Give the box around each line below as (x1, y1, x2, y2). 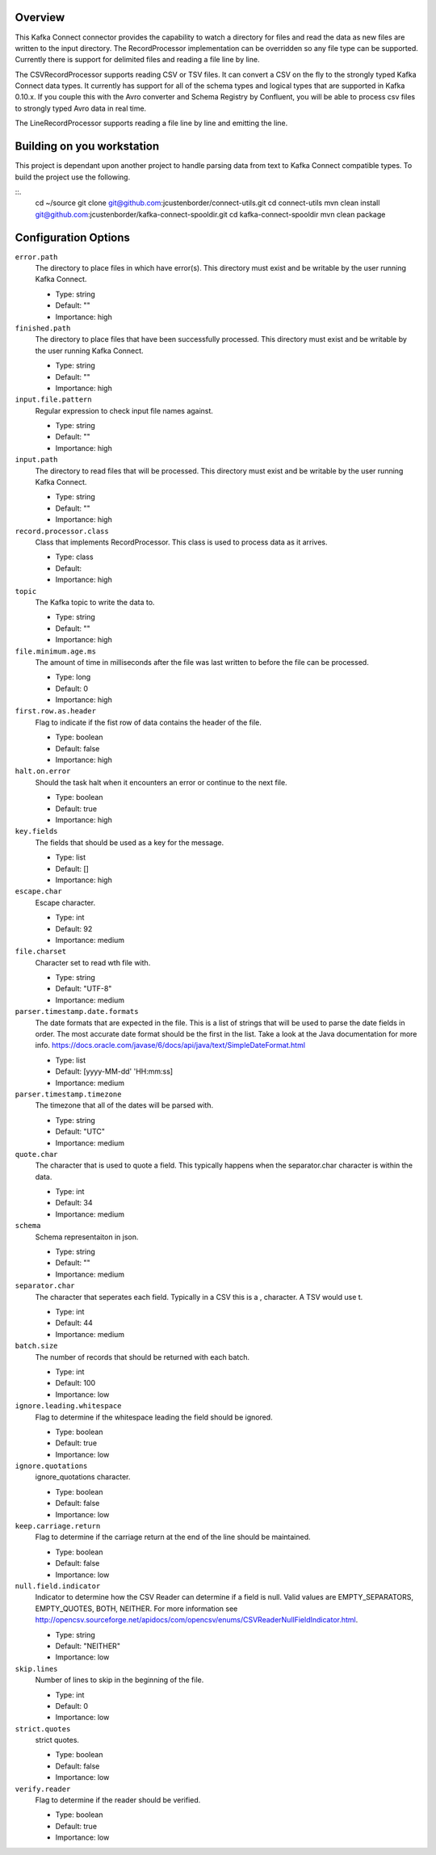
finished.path (15, 323, 71, 333)
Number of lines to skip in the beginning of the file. (35, 1675, 204, 1685)
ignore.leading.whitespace (15, 1402, 122, 1411)
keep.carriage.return (15, 1521, 101, 1531)
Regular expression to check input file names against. (35, 406, 214, 415)
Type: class (55, 552, 94, 562)
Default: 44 (55, 1318, 93, 1328)
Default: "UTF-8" (55, 984, 112, 994)
